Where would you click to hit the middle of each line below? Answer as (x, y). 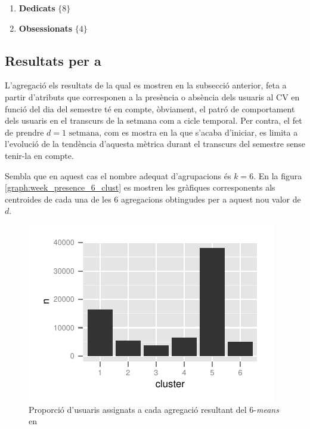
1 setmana (81, 133)
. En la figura (278, 175)
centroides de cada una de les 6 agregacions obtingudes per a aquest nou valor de (153, 199)
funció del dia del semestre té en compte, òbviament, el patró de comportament (150, 108)
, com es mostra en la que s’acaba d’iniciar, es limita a (199, 132)
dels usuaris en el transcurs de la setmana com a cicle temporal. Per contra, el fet (154, 120)
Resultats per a (53, 60)
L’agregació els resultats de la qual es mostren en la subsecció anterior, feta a (146, 85)
